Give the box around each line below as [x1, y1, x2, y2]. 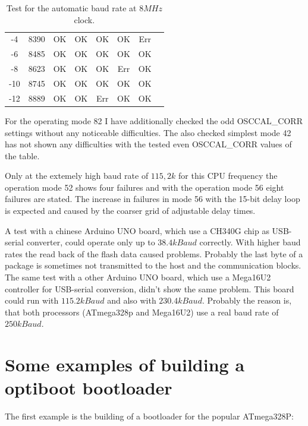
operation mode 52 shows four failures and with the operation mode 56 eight [5, 181, 284, 193]
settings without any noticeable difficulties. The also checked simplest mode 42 [5, 126, 291, 138]
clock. [74, 13, 95, 26]
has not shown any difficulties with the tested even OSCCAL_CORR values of [5, 138, 292, 150]
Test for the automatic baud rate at [6, 2, 137, 14]
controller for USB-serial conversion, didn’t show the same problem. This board [5, 282, 294, 295]
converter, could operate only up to [26, 236, 155, 248]
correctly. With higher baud [199, 236, 301, 248]
